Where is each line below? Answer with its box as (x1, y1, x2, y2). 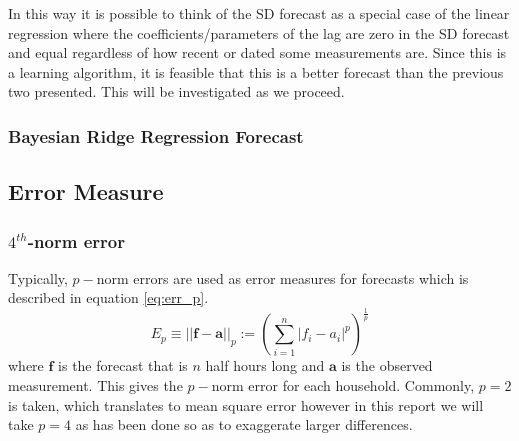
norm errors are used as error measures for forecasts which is (96, 267, 469, 288)
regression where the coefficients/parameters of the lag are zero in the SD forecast (8, 22, 510, 43)
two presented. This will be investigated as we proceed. (8, 81, 345, 102)
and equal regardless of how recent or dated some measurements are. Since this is (8, 42, 507, 63)
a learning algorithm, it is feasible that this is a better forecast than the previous (8, 61, 504, 82)
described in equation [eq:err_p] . (8, 287, 209, 308)
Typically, (8, 267, 68, 288)
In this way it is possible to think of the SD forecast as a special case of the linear (8, 3, 510, 23)
